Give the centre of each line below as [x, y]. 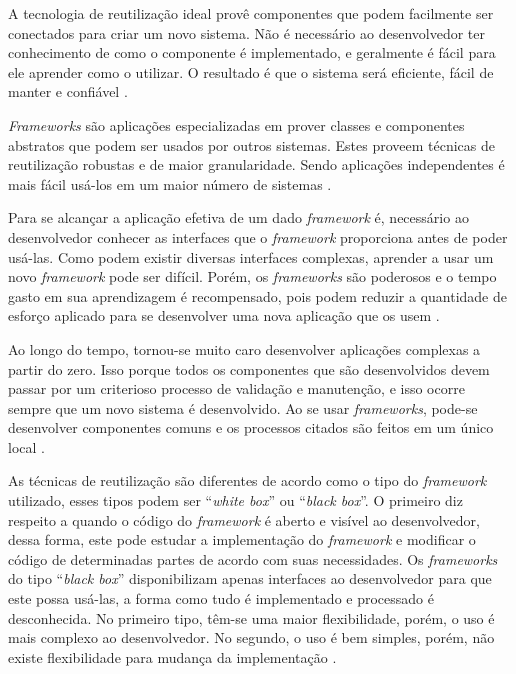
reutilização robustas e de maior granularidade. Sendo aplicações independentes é [256, 164]
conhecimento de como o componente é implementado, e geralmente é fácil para [252, 52]
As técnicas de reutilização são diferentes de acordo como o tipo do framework [247, 480]
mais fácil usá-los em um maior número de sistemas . [170, 183]
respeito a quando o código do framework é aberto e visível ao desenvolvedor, [244, 519]
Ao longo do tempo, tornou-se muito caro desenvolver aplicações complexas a [244, 348]
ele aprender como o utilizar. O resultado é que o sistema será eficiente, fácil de [251, 71]
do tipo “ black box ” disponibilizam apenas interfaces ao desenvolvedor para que [250, 578]
